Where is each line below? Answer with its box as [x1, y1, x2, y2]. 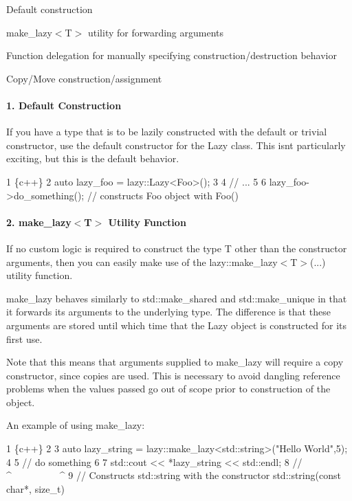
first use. [6, 331, 43, 346]
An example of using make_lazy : [6, 418, 145, 432]
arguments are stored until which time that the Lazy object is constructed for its [6, 318, 347, 332]
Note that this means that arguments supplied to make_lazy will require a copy [6, 355, 344, 369]
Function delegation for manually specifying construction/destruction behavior [6, 48, 337, 63]
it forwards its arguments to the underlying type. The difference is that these [6, 304, 331, 319]
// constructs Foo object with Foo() [87, 188, 239, 202]
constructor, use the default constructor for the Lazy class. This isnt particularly [6, 137, 346, 152]
